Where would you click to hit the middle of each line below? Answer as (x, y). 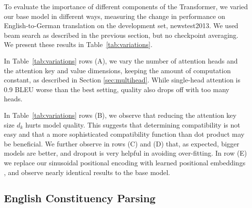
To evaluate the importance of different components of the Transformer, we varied (126, 6)
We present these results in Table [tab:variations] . (78, 44)
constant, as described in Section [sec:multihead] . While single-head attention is (122, 80)
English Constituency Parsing (80, 198)
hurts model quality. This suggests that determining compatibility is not (133, 124)
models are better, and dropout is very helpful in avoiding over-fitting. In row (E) (126, 153)
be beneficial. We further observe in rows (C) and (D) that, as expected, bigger (122, 143)
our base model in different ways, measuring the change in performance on (115, 16)
